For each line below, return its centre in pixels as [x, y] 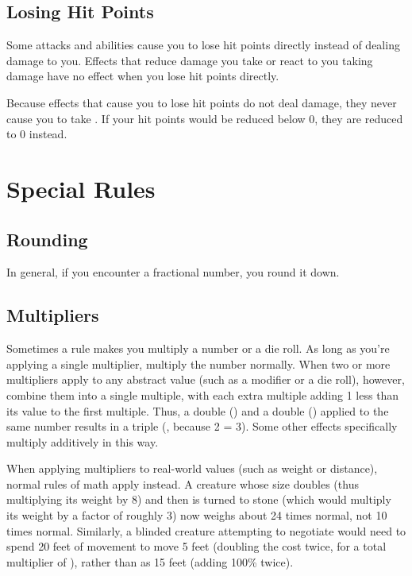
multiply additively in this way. [83, 441]
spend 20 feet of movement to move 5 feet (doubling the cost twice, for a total [196, 546]
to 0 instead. [37, 134]
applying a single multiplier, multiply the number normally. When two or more [198, 363]
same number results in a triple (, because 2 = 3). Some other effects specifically [202, 426]
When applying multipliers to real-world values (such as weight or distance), [192, 468]
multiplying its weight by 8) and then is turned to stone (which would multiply [199, 499]
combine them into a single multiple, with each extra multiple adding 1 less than [203, 394]
